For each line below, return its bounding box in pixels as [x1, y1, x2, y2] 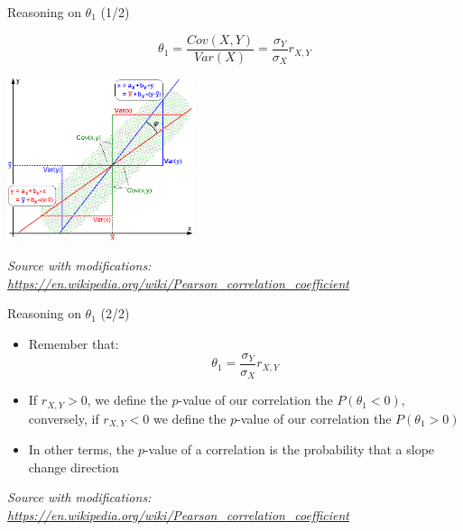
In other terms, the [28, 440, 134, 459]
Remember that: [28, 334, 119, 352]
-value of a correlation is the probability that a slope [144, 440, 435, 459]
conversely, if [28, 408, 99, 427]
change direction [28, 457, 119, 476]
